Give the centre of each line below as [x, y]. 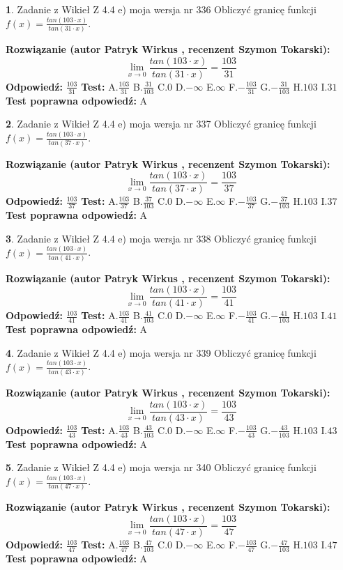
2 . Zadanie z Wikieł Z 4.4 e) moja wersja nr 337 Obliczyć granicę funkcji [161, 124]
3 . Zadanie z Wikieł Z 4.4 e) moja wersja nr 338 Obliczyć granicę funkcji [161, 238]
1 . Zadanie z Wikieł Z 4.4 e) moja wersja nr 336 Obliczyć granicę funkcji [161, 9]
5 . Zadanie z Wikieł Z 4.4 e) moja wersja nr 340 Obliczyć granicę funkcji [161, 467]
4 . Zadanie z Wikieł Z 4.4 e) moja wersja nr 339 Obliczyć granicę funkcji [161, 352]
